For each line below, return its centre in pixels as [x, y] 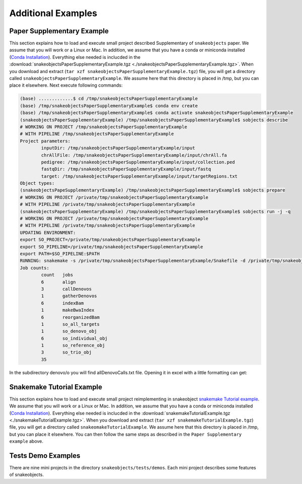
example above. [26, 441]
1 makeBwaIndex [68, 310]
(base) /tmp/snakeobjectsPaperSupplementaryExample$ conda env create [109, 106]
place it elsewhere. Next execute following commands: [66, 85]
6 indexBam [62, 303]
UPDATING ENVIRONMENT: [48, 232]
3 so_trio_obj [66, 352]
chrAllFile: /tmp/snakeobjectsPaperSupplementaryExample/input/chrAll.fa [134, 155]
